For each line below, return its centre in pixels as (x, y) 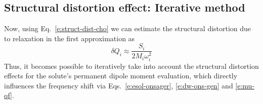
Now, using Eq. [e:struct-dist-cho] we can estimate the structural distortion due (128, 28)
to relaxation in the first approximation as (70, 38)
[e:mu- (245, 85)
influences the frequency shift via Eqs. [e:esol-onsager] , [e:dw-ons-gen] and (119, 85)
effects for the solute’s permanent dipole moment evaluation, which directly (121, 76)
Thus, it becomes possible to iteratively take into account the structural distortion (131, 66)
